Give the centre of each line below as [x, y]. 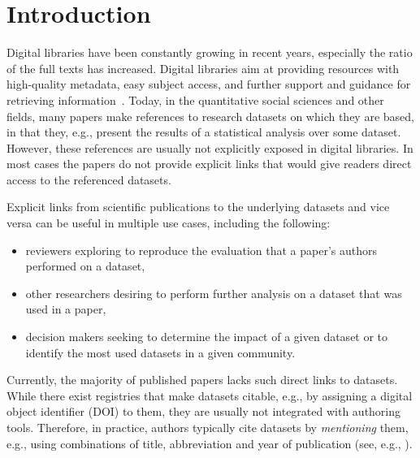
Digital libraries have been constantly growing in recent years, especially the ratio [210, 52]
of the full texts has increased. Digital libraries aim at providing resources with [203, 68]
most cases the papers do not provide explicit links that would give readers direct [209, 164]
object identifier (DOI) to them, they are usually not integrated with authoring [204, 411]
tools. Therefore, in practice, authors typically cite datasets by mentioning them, [208, 427]
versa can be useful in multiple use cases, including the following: [169, 223]
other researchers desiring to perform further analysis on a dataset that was [214, 293]
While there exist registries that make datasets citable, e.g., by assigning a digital [210, 395]
